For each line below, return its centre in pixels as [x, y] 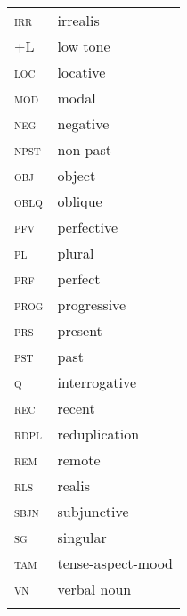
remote [79, 460]
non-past [85, 149]
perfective [88, 227]
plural [76, 253]
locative [81, 72]
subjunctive [93, 511]
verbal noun [94, 589]
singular [82, 537]
